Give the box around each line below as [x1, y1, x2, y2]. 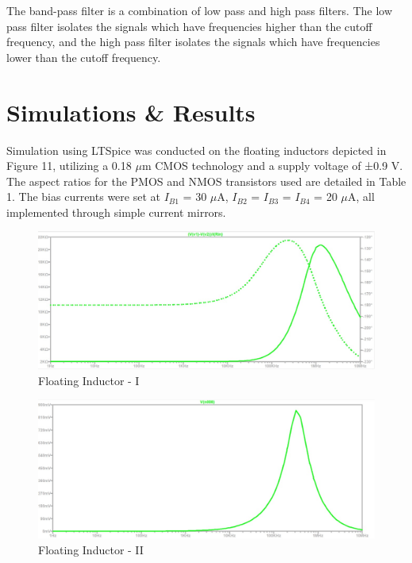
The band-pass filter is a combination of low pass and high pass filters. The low [6, 2, 393, 18]
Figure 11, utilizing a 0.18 [6, 157, 132, 174]
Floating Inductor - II [38, 541, 144, 557]
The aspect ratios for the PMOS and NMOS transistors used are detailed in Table [6, 172, 406, 189]
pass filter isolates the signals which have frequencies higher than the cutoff [6, 17, 372, 34]
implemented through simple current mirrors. [6, 203, 226, 220]
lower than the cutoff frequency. [6, 48, 161, 65]
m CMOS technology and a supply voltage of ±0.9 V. [141, 157, 403, 174]
